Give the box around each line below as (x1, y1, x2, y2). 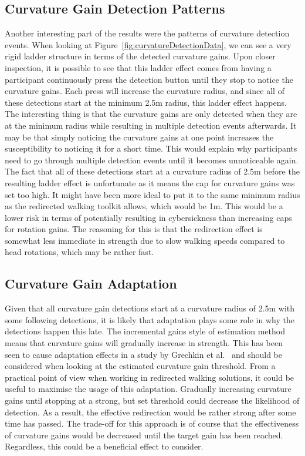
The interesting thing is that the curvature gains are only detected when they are (5, 108, 297, 120)
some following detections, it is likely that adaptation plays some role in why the (5, 313, 294, 326)
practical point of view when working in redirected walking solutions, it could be (5, 371, 294, 383)
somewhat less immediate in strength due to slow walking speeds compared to (5, 234, 285, 246)
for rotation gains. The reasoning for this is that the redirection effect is (5, 223, 263, 235)
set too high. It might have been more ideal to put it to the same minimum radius (5, 188, 300, 200)
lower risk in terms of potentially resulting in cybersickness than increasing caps (5, 211, 292, 223)
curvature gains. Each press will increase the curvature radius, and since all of (5, 85, 284, 97)
